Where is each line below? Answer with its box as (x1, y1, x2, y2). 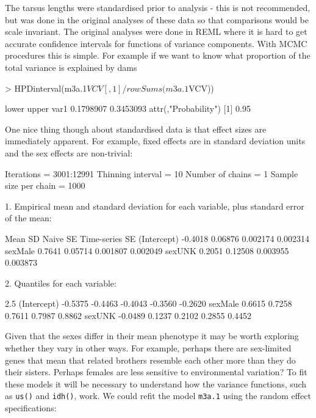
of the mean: (5, 211, 52, 224)
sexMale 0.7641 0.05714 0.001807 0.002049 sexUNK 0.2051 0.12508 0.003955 (5, 244, 289, 257)
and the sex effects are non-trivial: (5, 146, 133, 159)
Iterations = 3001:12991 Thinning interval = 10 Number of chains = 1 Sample (5, 167, 298, 180)
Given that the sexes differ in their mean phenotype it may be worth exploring (5, 329, 299, 342)
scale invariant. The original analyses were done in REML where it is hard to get (5, 25, 307, 38)
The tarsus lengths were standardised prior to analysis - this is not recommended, (5, 1, 311, 13)
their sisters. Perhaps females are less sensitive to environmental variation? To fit (5, 365, 307, 378)
